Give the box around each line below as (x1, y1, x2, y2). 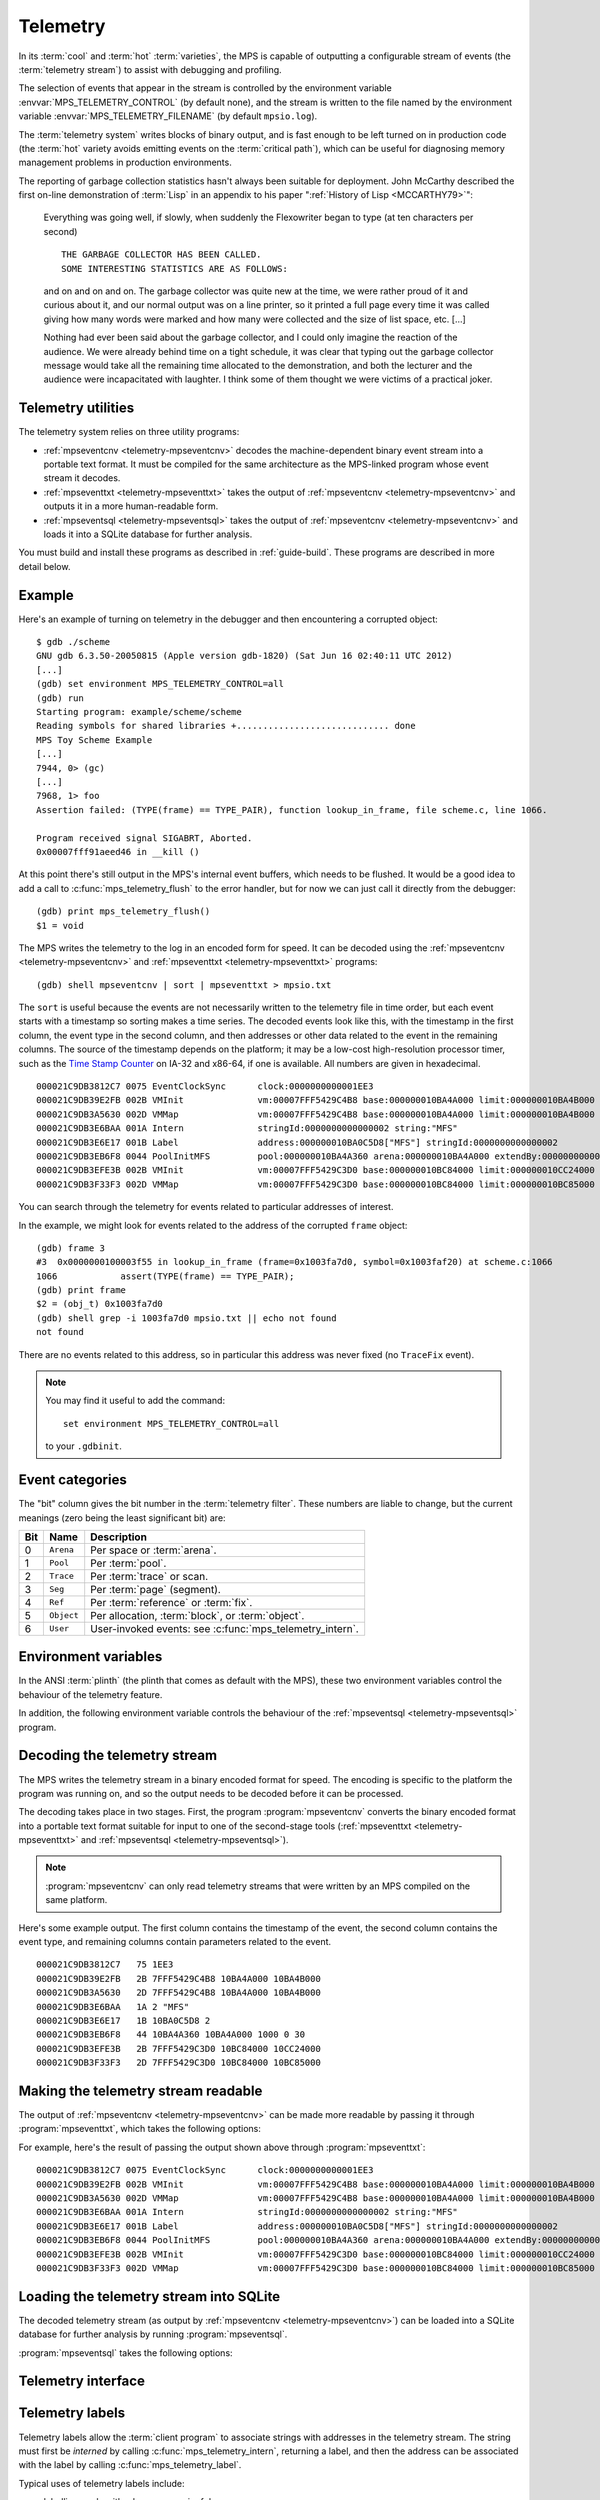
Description (90, 1530, 147, 1544)
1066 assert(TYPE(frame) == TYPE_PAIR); (36, 1270, 295, 1282)
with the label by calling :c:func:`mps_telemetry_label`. (18, 2459, 242, 2471)
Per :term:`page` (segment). (90, 1582, 222, 1596)
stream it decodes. (43, 472, 121, 484)
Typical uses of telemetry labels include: (18, 2477, 185, 2489)
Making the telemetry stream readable (18, 2082, 263, 2099)
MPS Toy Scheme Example (36, 734, 153, 745)
